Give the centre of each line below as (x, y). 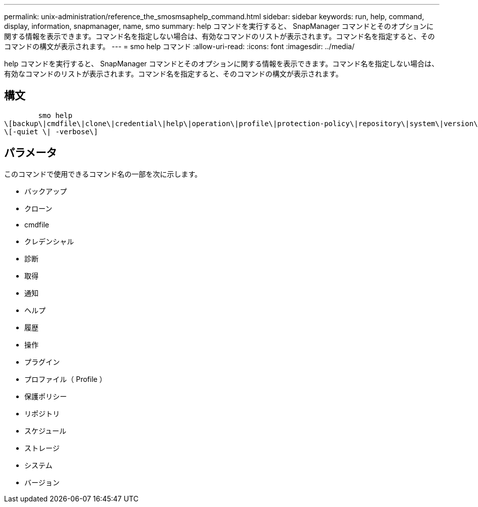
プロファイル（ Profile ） (66, 379)
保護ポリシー (46, 396)
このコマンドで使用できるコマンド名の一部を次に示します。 (103, 174)
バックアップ (46, 191)
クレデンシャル (49, 241)
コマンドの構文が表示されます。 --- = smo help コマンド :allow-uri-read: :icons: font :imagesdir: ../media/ (179, 46)
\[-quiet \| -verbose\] (51, 131)
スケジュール (46, 431)
